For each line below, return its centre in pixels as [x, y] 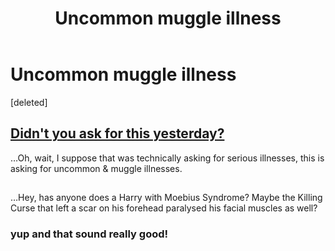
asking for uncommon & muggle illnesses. [96, 168]
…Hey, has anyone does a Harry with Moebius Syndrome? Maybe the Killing [166, 198]
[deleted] [29, 102]
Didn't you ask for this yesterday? [117, 133]
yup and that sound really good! [89, 234]
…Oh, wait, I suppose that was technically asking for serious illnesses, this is [167, 158]
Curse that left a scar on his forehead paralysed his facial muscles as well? [164, 208]
